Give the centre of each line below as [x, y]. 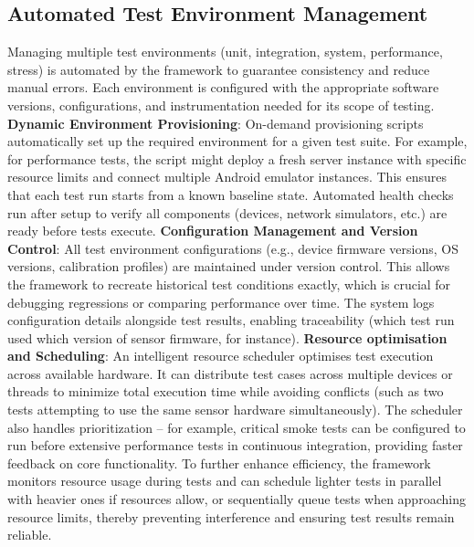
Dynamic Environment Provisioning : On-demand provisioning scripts [216, 123]
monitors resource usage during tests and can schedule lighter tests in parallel [225, 481]
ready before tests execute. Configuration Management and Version [213, 231]
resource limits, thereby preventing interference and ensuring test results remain [231, 516]
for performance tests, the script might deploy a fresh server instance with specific [237, 158]
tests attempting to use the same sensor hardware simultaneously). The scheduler [235, 410]
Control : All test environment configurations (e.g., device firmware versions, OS [233, 248]
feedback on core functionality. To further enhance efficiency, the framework [219, 463]
